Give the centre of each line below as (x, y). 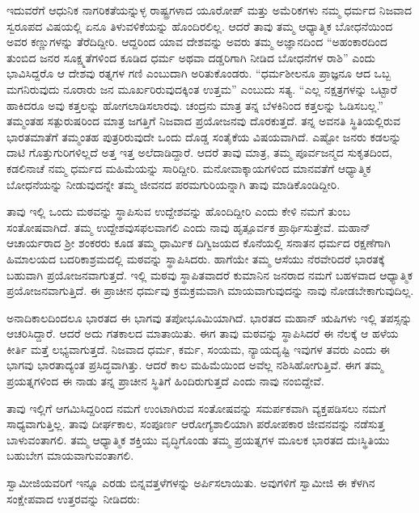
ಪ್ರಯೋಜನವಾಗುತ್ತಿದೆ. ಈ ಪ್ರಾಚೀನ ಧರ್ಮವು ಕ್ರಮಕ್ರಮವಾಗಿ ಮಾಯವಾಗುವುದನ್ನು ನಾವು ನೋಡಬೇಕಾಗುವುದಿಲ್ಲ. (210, 290)
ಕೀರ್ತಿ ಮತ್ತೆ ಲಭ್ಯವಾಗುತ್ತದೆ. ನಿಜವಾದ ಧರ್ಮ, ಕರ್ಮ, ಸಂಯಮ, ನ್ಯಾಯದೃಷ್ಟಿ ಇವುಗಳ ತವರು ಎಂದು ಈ (198, 349)
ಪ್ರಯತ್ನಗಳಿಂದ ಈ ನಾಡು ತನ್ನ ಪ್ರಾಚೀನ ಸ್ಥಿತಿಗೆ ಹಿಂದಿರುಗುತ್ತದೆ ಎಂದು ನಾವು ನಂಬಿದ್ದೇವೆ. (165, 381)
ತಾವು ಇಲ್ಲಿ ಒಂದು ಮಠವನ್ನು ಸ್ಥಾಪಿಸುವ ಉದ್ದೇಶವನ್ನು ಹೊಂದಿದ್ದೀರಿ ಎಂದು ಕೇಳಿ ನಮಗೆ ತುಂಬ (178, 211)
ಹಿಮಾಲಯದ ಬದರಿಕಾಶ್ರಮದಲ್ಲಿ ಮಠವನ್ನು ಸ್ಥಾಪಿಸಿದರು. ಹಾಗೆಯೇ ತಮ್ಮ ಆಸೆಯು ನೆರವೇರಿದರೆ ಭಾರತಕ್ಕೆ (196, 258)
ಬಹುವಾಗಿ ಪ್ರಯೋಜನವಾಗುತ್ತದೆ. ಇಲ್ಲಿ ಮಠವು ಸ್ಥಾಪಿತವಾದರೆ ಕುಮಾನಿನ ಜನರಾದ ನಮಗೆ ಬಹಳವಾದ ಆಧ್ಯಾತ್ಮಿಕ (210, 274)
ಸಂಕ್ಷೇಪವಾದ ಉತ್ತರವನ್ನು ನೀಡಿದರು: (73, 498)
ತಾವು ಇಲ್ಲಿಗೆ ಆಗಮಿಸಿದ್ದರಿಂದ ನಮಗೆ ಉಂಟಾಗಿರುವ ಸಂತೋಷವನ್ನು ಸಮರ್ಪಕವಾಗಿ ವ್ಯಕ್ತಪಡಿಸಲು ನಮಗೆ (196, 408)
